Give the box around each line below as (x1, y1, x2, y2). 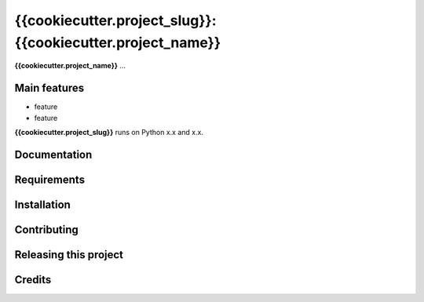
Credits (14, 273, 52, 286)
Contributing (14, 223, 79, 236)
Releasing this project (14, 248, 124, 261)
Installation (14, 198, 71, 211)
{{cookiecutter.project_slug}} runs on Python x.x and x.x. (14, 128, 204, 137)
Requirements (14, 173, 86, 186)
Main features (14, 82, 85, 95)
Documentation (14, 147, 93, 161)
